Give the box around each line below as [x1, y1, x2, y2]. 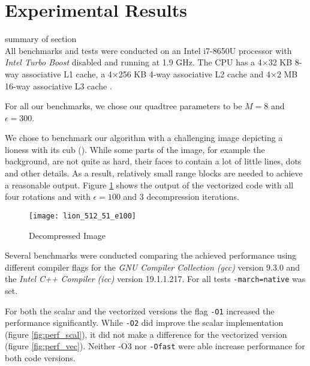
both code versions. [5, 352, 76, 364]
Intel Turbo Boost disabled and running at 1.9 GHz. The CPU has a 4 [5, 56, 262, 68]
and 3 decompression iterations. [123, 190, 239, 203]
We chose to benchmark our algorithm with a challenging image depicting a [5, 131, 283, 144]
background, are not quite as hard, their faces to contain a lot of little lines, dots [5, 155, 302, 167]
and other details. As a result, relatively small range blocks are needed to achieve [5, 167, 303, 179]
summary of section [5, 32, 77, 45]
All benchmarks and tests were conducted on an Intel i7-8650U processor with [5, 44, 292, 56]
